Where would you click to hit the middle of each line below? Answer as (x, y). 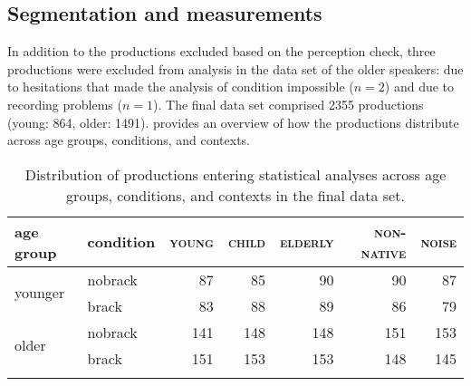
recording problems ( (65, 104)
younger (40, 293)
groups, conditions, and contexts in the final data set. (235, 195)
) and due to (419, 87)
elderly (307, 242)
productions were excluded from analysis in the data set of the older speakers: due (235, 68)
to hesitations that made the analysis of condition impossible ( (181, 87)
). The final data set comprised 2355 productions (288, 104)
